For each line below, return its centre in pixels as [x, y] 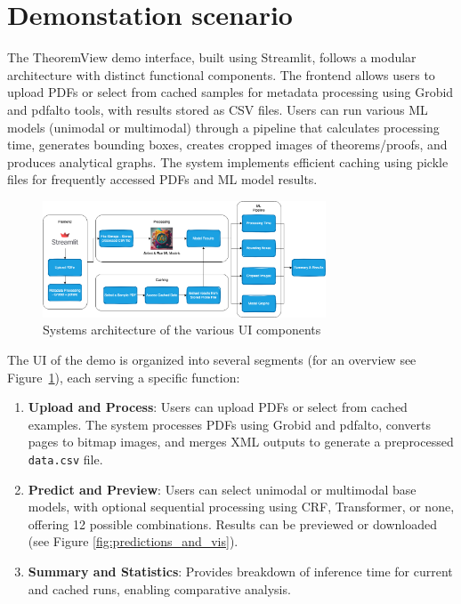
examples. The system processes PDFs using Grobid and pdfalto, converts [229, 424]
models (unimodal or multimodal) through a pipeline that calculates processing [223, 127]
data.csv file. [65, 459]
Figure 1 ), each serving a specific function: [124, 377]
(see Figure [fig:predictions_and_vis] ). [133, 541]
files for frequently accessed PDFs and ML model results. [162, 179]
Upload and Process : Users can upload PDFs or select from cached [218, 407]
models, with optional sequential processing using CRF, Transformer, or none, [241, 507]
